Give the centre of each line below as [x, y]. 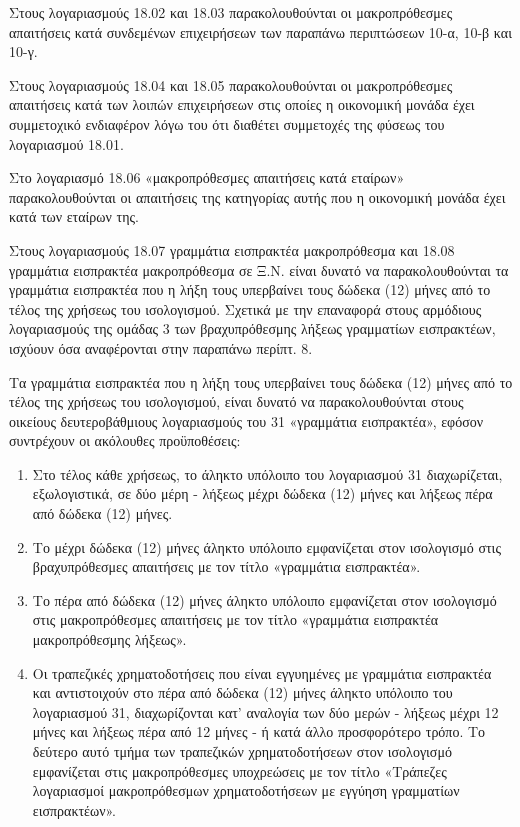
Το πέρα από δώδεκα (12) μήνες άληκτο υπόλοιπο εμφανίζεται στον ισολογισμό [264, 599]
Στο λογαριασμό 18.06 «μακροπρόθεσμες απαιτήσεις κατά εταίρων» [207, 177]
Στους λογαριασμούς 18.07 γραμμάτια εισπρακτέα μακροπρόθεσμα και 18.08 [232, 249]
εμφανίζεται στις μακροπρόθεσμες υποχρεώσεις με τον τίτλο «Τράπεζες [239, 770]
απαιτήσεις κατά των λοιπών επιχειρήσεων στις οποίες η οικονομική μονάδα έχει [242, 104]
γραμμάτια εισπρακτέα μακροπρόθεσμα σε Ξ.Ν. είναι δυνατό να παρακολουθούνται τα [259, 269]
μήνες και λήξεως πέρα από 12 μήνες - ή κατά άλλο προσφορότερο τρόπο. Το [259, 731]
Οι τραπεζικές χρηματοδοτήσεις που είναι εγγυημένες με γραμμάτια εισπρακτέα [262, 672]
